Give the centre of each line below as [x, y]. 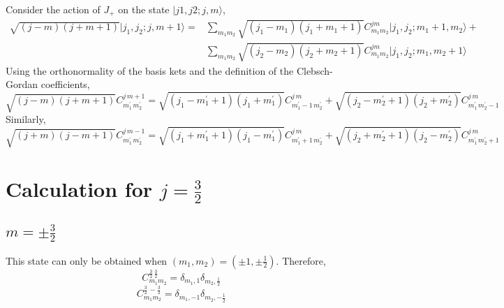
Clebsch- [314, 70]
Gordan [22, 84]
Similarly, [26, 119]
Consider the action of [53, 9]
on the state [144, 9]
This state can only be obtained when [87, 260]
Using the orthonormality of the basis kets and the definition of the [150, 70]
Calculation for [79, 188]
